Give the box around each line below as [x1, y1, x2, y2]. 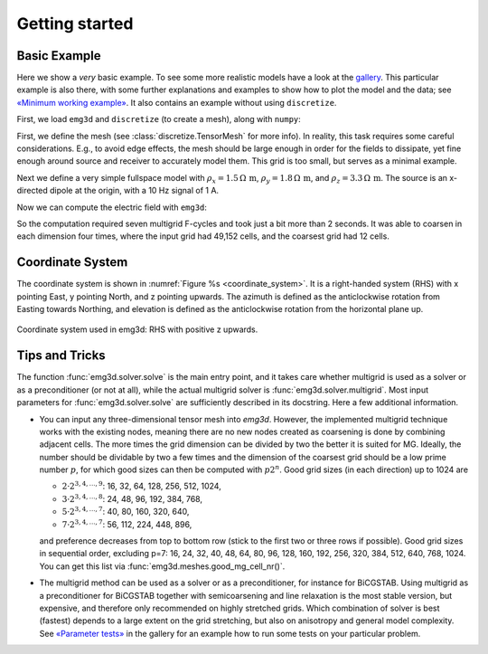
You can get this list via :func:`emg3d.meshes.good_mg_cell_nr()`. [39, 561, 286, 572]
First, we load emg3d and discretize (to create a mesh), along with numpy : [16, 114, 302, 125]
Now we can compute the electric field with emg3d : [16, 202, 208, 213]
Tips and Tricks [16, 348, 106, 364]
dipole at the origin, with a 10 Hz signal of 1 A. [50, 185, 220, 196]
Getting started [16, 14, 134, 33]
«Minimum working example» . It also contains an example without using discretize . [16, 97, 337, 108]
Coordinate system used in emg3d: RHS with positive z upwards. [16, 324, 258, 335]
